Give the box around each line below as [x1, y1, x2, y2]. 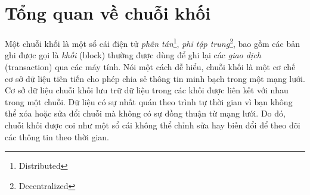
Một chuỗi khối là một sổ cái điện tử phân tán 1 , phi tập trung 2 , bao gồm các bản [5, 36, 300, 49]
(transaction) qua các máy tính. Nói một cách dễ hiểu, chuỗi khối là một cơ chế [5, 60, 296, 73]
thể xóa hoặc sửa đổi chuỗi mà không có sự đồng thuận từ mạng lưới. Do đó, [5, 107, 286, 119]
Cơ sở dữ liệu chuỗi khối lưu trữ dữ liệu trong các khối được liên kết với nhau [5, 84, 289, 96]
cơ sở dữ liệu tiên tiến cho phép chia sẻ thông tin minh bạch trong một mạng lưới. [5, 72, 305, 84]
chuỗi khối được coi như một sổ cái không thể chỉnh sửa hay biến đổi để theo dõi [5, 118, 300, 131]
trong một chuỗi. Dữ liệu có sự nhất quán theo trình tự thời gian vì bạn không [5, 95, 293, 108]
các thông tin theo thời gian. [5, 130, 110, 143]
